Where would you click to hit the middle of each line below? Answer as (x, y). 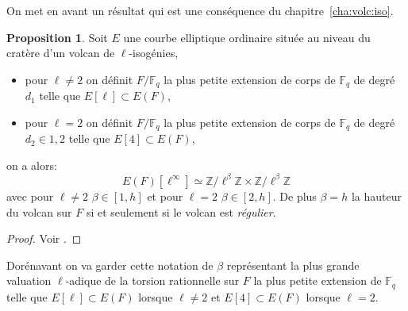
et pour (165, 196)
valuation (29, 280)
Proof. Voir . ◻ (44, 238)
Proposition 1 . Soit (57, 37)
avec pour (30, 196)
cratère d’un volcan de (61, 53)
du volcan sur (39, 211)
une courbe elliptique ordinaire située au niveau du (247, 37)
